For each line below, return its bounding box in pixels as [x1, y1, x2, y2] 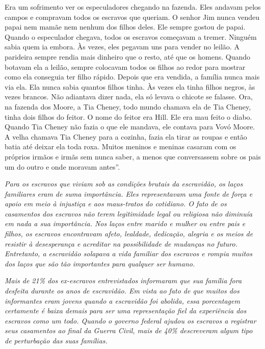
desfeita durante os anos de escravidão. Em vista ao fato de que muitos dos [5, 285, 240, 296]
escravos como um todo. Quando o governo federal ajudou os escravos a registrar [5, 315, 256, 326]
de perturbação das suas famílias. [5, 335, 108, 345]
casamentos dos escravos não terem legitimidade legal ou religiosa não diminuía [5, 208, 253, 219]
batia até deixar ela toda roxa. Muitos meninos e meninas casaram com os [5, 141, 236, 152]
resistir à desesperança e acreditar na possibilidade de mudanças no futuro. [5, 238, 237, 249]
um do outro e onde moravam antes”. [5, 161, 120, 172]
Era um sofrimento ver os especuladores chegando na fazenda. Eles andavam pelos [5, 2, 261, 12]
